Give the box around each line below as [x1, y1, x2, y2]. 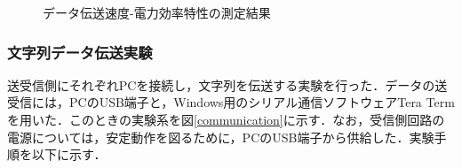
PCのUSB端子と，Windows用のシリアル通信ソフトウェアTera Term [68, 93, 455, 111]
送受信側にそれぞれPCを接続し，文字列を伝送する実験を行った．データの [7, 75, 435, 94]
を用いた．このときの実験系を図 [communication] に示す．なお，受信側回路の [7, 111, 445, 128]
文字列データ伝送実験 [7, 41, 153, 63]
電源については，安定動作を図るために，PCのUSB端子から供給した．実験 [7, 127, 434, 146]
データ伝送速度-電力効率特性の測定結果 [43, 4, 271, 21]
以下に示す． [31, 145, 107, 164]
